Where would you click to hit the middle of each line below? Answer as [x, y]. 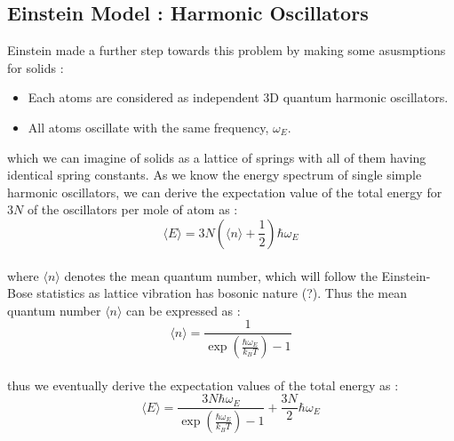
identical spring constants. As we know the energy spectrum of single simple [215, 175]
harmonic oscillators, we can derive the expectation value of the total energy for [225, 192]
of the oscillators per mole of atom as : [132, 209]
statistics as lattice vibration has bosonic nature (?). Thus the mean [222, 293]
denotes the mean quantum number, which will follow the [221, 275]
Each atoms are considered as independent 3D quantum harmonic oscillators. [238, 97]
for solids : [36, 67]
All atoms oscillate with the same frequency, [148, 127]
